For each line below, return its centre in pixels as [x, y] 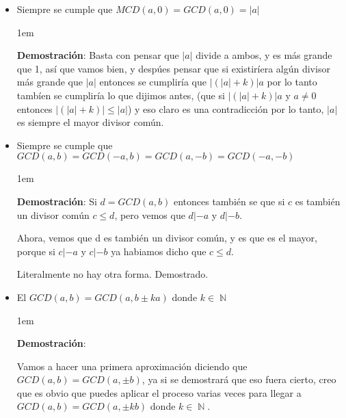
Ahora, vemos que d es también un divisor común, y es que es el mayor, [167, 238]
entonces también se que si [229, 201]
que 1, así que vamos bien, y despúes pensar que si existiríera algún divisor [173, 68]
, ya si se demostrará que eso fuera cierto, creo [239, 379]
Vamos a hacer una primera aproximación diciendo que [132, 366]
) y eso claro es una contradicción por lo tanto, [226, 108]
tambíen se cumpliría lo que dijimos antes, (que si [121, 95]
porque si [36, 251]
